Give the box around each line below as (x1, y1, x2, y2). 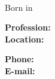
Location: (5, 32, 44, 45)
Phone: (5, 53, 34, 65)
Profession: (5, 21, 51, 34)
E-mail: (5, 64, 35, 77)
